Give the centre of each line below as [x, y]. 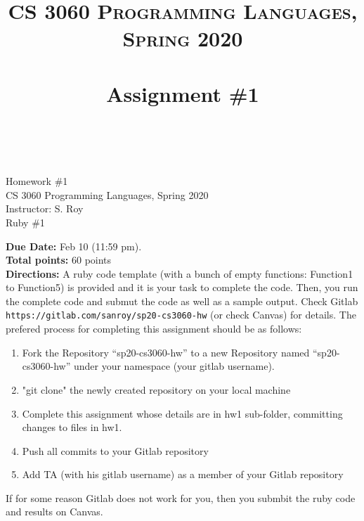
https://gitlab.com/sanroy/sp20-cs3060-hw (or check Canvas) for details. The [181, 315]
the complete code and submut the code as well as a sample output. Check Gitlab [182, 301]
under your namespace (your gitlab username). [174, 366]
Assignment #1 [183, 93]
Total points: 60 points [59, 260]
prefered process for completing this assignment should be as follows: [154, 329]
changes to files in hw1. [72, 427]
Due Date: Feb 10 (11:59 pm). [74, 246]
